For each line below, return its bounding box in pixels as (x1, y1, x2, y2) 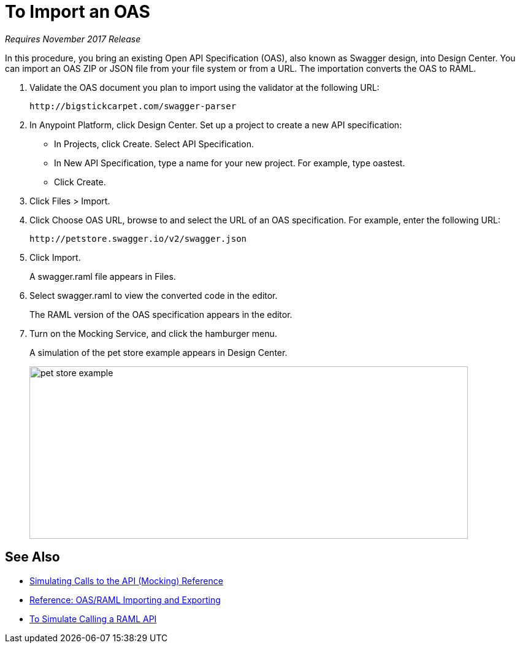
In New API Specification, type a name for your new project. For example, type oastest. (54, 157, 405, 168)
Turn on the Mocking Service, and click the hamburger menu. (29, 328, 277, 339)
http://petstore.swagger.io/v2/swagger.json (29, 233, 247, 244)
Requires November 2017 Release (5, 33, 141, 44)
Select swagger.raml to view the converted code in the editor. (29, 290, 278, 301)
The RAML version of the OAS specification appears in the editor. (29, 309, 292, 320)
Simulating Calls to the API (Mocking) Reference (29, 575, 223, 586)
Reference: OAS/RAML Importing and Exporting (29, 594, 221, 605)
